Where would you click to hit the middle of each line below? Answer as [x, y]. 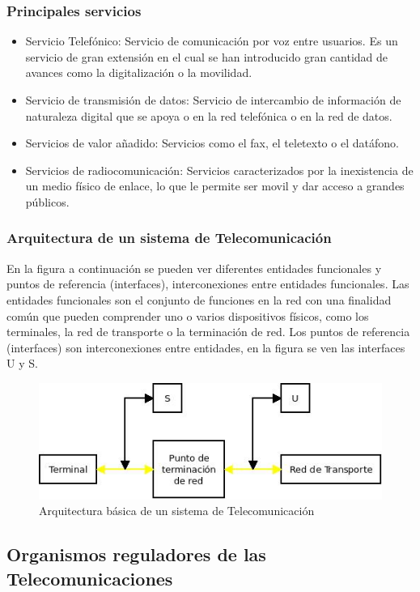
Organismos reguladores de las [136, 554]
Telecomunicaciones [90, 578]
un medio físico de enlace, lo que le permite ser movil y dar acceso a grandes [215, 186]
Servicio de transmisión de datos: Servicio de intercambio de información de [213, 100]
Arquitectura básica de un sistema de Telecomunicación [177, 511]
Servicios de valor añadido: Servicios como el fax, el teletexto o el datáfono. [212, 143]
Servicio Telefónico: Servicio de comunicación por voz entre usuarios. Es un [212, 41]
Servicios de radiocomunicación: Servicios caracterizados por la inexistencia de [219, 170]
